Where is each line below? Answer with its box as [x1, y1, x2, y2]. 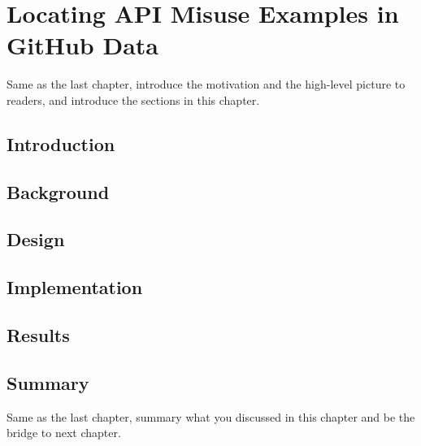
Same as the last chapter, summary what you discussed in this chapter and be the [7, 408, 415, 425]
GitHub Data [7, 28, 158, 62]
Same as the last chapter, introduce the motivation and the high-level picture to [7, 76, 406, 93]
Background [7, 179, 110, 204]
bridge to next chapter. [7, 424, 121, 441]
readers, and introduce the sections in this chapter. [7, 91, 260, 108]
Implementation [7, 275, 143, 300]
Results [7, 323, 70, 348]
